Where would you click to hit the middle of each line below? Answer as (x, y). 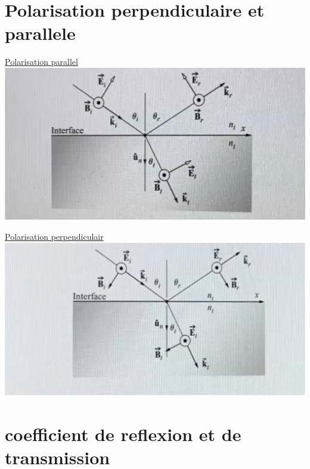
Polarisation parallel (41, 62)
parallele (40, 33)
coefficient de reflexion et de (123, 434)
